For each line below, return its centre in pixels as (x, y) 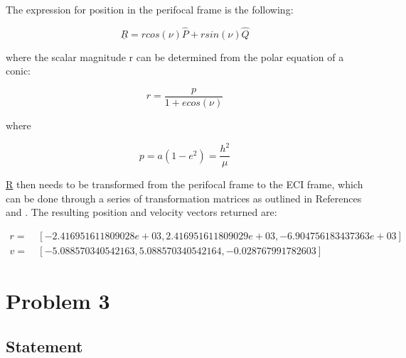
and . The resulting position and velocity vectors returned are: (141, 212)
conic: (18, 71)
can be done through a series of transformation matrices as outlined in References (184, 198)
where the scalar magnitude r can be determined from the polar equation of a (175, 56)
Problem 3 (58, 301)
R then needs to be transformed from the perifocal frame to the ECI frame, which (185, 184)
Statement (44, 346)
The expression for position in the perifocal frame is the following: (150, 9)
